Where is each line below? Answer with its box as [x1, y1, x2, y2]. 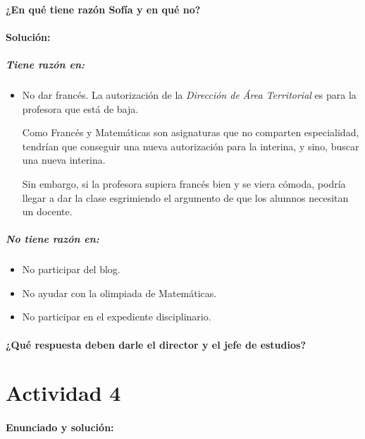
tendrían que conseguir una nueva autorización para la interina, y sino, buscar [22, 138, 359, 153]
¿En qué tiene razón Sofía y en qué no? [6, 1, 201, 16]
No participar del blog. [22, 262, 120, 277]
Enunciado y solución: [6, 420, 114, 435]
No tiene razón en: [6, 231, 99, 246]
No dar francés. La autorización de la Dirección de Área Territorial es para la [22, 87, 357, 102]
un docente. [22, 204, 73, 219]
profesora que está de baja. [22, 101, 139, 116]
